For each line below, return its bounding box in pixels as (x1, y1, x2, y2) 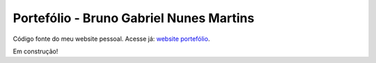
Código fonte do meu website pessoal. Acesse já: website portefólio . (13, 35, 210, 43)
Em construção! (13, 47, 58, 55)
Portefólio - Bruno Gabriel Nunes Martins (13, 10, 255, 26)
